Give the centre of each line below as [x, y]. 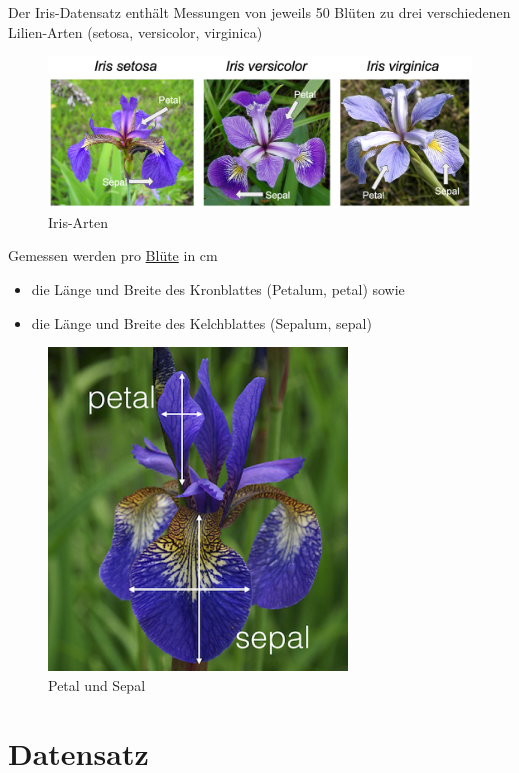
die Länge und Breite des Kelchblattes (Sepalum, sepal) [201, 322]
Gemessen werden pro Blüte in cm [113, 255]
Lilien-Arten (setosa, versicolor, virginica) [135, 31]
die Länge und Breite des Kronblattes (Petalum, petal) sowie [218, 288]
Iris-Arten [78, 221]
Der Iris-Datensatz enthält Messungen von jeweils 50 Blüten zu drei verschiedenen [259, 12]
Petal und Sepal [97, 684]
